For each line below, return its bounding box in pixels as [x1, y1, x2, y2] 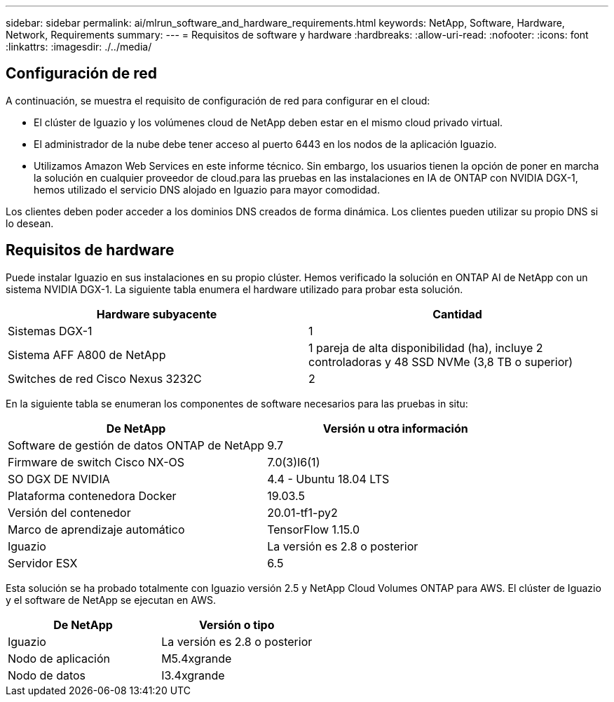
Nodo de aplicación [8, 651, 111, 666]
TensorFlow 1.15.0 [267, 522, 360, 536]
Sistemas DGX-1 [8, 323, 93, 338]
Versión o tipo [198, 617, 275, 632]
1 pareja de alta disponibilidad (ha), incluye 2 [308, 340, 543, 355]
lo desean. [6, 217, 54, 229]
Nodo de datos [8, 668, 86, 682]
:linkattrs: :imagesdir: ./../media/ [6, 41, 152, 53]
